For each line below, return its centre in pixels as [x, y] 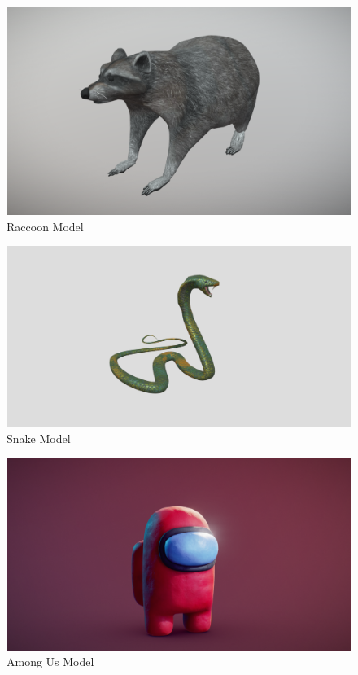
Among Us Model [50, 662]
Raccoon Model [45, 226]
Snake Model [39, 438]
